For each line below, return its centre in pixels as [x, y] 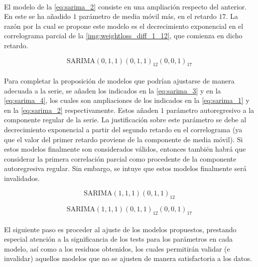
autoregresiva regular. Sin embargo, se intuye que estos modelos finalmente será [125, 168]
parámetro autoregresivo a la [210, 110]
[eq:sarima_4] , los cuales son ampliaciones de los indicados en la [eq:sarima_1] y [127, 100]
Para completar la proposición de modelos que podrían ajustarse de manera [119, 80]
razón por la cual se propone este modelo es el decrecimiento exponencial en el [124, 26]
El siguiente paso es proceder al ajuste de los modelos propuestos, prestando [120, 229]
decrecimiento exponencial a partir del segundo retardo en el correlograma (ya [123, 129]
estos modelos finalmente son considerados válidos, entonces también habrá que [125, 149]
